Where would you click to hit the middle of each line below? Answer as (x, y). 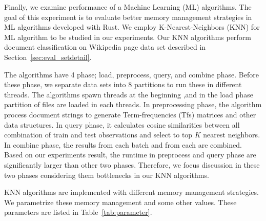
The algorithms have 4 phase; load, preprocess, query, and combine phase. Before (131, 74)
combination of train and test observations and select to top (98, 135)
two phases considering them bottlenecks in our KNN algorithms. (107, 175)
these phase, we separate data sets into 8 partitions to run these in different (123, 84)
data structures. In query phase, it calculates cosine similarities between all (122, 124)
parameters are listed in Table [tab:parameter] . (78, 212)
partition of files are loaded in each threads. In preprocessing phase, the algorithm (133, 104)
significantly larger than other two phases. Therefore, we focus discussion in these (132, 164)
